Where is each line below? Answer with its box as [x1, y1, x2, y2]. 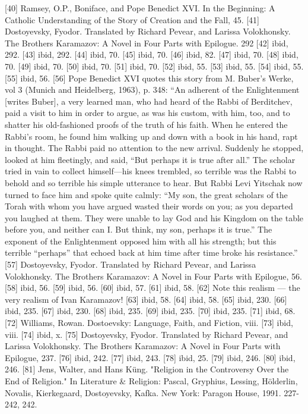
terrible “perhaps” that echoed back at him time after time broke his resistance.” [5, 246, 298, 259]
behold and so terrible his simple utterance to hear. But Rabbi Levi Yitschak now [5, 176, 303, 189]
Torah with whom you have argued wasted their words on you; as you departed [5, 200, 293, 212]
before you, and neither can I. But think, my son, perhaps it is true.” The [5, 223, 272, 236]
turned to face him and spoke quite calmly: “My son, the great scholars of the [5, 188, 288, 200]
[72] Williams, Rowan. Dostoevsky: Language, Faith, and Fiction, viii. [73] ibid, [5, 316, 293, 329]
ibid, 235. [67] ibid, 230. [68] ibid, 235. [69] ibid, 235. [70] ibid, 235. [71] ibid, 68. [5, 305, 296, 317]
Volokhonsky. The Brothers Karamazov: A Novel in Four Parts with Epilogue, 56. [5, 269, 302, 282]
